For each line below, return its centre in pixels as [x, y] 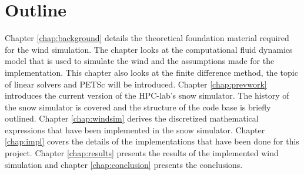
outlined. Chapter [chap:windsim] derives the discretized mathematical [132, 118]
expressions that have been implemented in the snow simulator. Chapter [135, 129]
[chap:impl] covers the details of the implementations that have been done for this [152, 141]
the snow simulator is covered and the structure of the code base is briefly [138, 107]
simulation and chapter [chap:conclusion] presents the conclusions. [124, 164]
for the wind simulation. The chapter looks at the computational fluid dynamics [149, 49]
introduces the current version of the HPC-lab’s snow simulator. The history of [147, 95]
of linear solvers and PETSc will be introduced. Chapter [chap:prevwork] [136, 84]
